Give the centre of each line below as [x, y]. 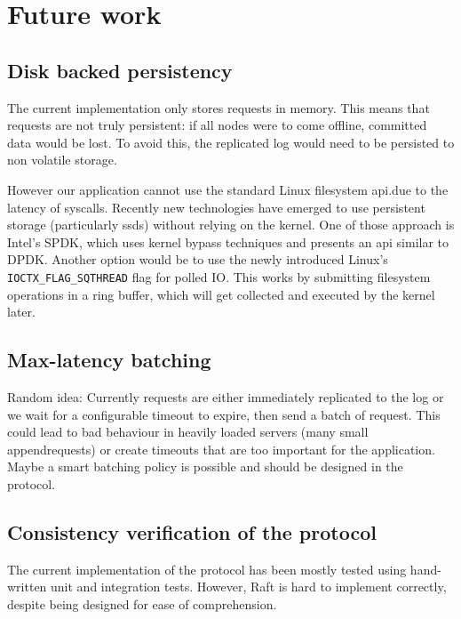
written [27, 587]
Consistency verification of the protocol [192, 531]
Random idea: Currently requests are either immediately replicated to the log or [226, 396]
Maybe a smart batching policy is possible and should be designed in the [205, 466]
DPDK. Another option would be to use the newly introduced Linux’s [198, 259]
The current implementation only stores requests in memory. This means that [219, 107]
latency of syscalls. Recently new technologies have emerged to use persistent [216, 207]
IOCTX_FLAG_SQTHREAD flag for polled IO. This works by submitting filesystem [219, 276]
